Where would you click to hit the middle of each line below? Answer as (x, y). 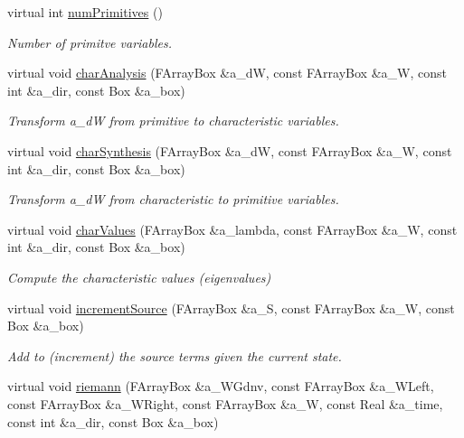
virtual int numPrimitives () (85, 12)
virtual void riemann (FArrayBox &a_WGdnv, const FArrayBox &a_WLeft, (221, 386)
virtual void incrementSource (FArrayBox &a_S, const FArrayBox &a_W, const (231, 308)
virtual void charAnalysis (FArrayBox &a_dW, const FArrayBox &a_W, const (227, 73)
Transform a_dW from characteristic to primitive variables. (173, 199)
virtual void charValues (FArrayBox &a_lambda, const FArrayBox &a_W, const (232, 229)
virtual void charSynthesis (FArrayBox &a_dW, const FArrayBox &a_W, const (230, 150)
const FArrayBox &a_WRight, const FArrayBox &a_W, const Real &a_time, (225, 403)
